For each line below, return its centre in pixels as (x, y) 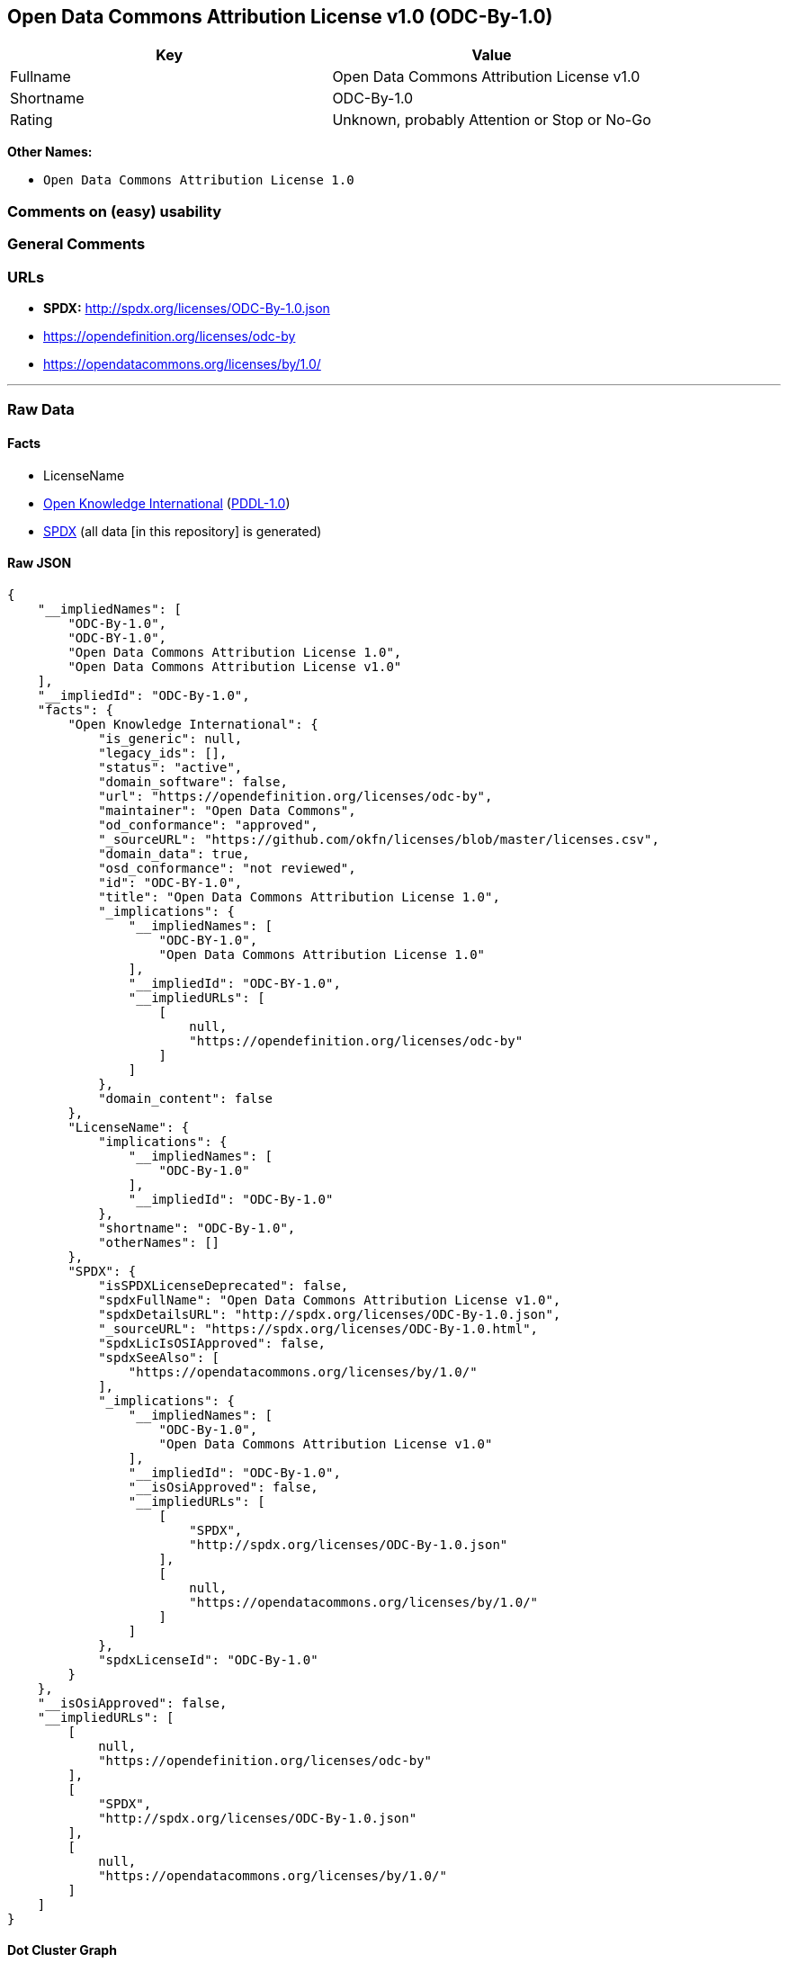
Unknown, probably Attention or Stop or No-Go (492, 120)
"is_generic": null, (170, 738)
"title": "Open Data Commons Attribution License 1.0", (299, 896)
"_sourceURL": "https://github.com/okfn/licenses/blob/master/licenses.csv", (379, 839)
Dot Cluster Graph (62, 1950)
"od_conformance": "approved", (208, 825)
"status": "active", (170, 767)
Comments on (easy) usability (115, 211)
